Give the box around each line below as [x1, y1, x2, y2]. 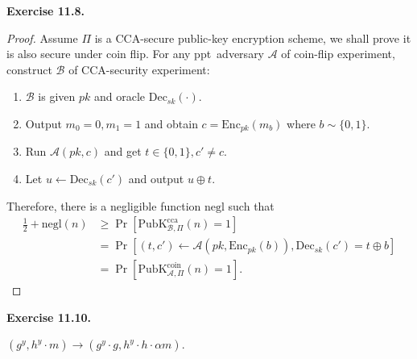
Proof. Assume [6, 29, 78, 46]
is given [38, 88, 76, 105]
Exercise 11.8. [6, 2, 85, 19]
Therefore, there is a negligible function [6, 197, 201, 214]
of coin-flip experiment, [281, 45, 395, 62]
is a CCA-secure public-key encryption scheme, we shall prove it [94, 29, 411, 46]
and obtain [144, 115, 198, 131]
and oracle [94, 88, 146, 105]
